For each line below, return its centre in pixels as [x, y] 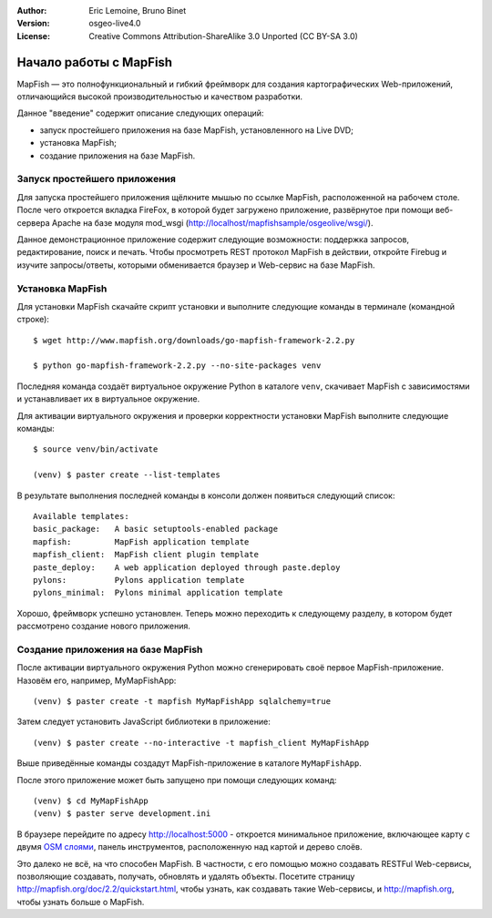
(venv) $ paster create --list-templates [127, 475]
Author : [32, 10]
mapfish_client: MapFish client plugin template [146, 555]
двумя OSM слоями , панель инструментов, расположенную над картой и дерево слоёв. [190, 847]
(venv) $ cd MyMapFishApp [91, 801]
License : [33, 36]
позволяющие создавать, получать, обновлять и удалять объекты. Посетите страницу [186, 876]
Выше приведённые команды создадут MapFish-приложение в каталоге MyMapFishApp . [189, 763]
